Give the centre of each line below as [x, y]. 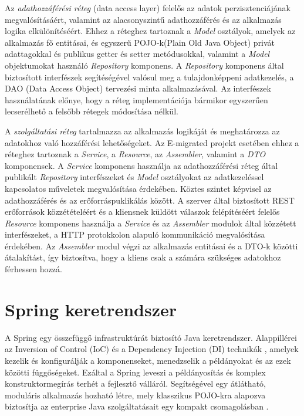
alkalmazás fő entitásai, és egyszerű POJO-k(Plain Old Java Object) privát [140, 42]
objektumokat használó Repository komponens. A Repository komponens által [144, 65]
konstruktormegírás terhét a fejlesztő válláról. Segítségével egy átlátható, [135, 383]
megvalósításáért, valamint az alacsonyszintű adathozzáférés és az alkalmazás [143, 19]
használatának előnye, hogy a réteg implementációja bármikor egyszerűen [136, 99]
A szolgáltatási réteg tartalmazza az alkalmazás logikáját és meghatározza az [142, 131]
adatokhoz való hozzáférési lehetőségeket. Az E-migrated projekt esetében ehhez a [152, 142]
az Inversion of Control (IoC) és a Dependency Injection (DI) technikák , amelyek [152, 349]
